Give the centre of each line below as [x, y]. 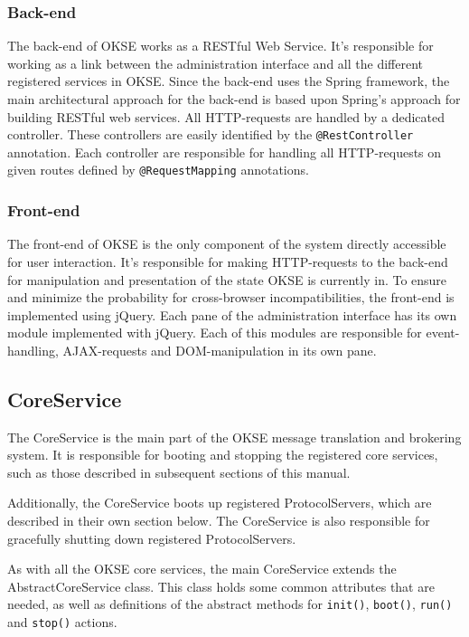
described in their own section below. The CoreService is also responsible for [219, 521]
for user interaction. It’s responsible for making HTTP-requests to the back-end [228, 261]
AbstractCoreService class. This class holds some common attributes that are [221, 586]
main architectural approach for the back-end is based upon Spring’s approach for [234, 99]
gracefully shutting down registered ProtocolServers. [152, 538]
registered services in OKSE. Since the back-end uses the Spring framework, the [229, 81]
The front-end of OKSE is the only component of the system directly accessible [227, 244]
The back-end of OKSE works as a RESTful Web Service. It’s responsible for [220, 46]
